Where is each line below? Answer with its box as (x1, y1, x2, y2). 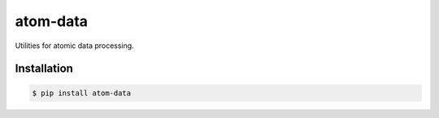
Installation (15, 62, 73, 76)
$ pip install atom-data (32, 88, 132, 98)
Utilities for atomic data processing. (15, 41, 134, 50)
